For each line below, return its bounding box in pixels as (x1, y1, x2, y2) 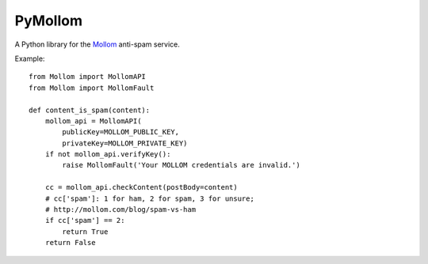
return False (44, 238, 96, 247)
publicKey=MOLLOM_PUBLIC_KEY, (62, 127, 180, 137)
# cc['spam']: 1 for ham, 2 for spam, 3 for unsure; (44, 194, 255, 203)
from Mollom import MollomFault (29, 83, 155, 92)
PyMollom (14, 12, 83, 29)
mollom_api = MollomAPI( (44, 116, 142, 126)
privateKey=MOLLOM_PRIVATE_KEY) (62, 138, 188, 148)
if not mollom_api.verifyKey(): (44, 150, 171, 159)
